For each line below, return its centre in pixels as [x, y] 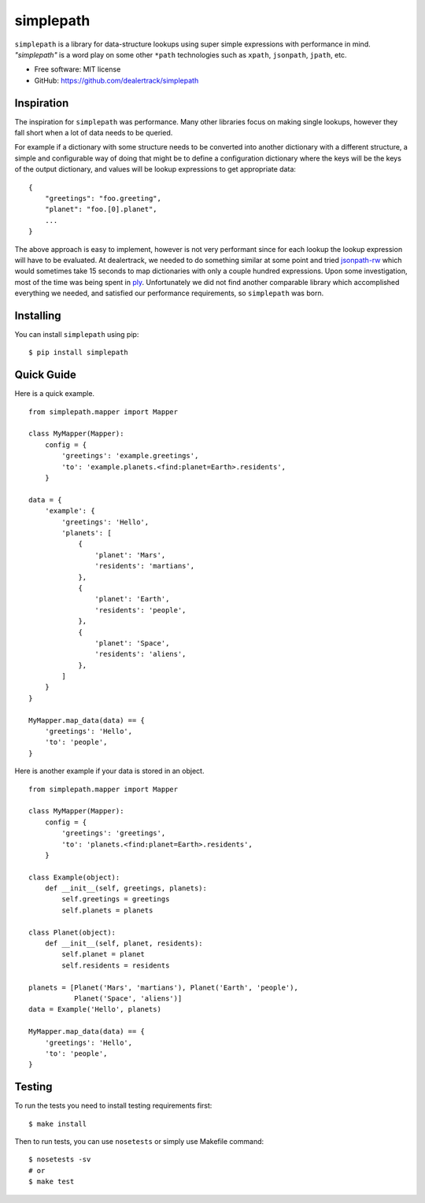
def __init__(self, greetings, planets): [126, 888]
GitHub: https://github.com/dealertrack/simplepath [116, 80]
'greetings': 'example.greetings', [130, 456]
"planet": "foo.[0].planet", [101, 209]
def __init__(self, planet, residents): [124, 944]
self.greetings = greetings [116, 899]
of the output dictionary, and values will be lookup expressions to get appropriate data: [155, 169]
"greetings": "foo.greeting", [103, 198]
